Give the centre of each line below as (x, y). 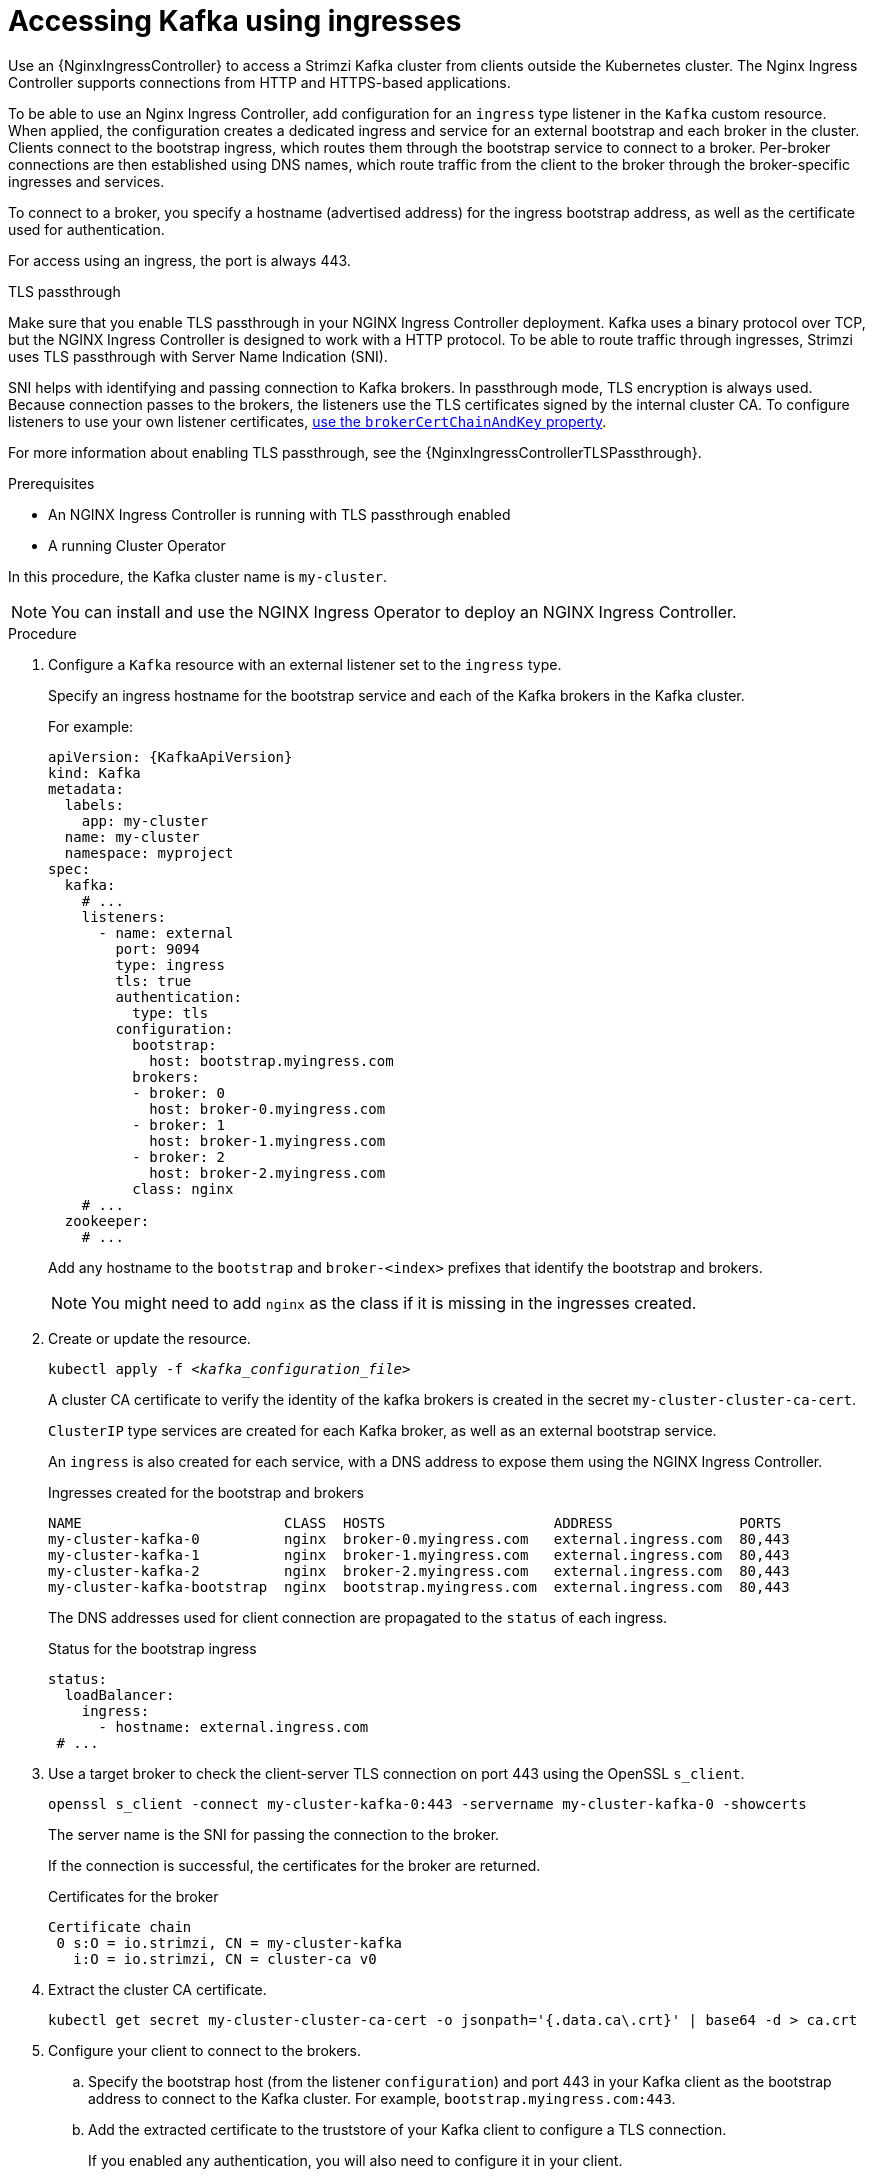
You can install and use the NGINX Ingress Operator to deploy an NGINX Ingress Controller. (394, 611)
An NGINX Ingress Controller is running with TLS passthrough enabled (279, 514)
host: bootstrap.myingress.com (271, 1060)
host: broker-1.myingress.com (267, 1140)
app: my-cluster (145, 820)
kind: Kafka (94, 772)
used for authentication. (86, 229)
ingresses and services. (86, 181)
